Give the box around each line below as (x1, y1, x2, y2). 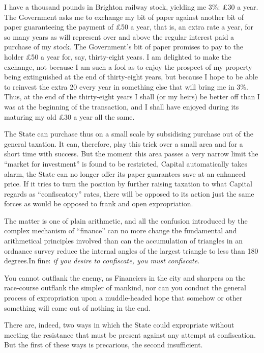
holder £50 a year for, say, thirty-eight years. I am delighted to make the (4, 51, 231, 62)
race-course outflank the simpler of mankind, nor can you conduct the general (4, 282, 246, 293)
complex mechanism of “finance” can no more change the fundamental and (4, 225, 237, 236)
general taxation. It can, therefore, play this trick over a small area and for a (4, 138, 243, 149)
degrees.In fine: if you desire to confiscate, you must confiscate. (4, 255, 200, 266)
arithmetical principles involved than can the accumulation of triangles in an (4, 235, 243, 246)
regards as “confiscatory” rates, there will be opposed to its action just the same (4, 188, 254, 199)
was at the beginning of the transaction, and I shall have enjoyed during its (4, 101, 239, 112)
